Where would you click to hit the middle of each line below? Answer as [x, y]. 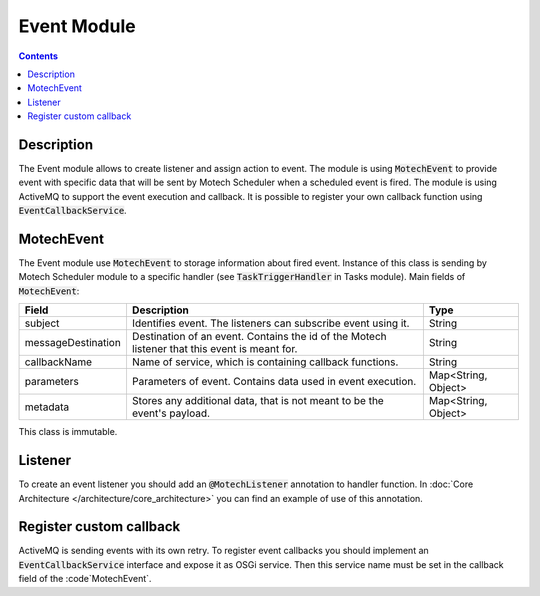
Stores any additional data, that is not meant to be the [257, 401]
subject [42, 323]
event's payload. [170, 413]
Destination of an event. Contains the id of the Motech [259, 337]
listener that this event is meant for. [214, 349]
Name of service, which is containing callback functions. [265, 362]
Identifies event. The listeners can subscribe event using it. [270, 323]
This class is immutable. [68, 432]
